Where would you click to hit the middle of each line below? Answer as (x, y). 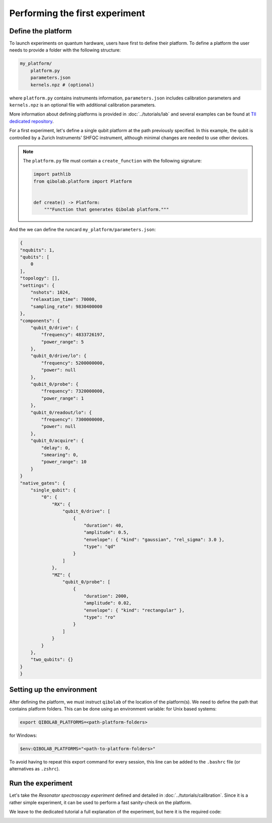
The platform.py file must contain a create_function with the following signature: (112, 161)
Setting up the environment (53, 690)
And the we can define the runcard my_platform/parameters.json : (83, 230)
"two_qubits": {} (52, 660)
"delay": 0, (56, 448)
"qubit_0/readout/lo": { (61, 412)
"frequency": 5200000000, (73, 363)
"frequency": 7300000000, (73, 420)
